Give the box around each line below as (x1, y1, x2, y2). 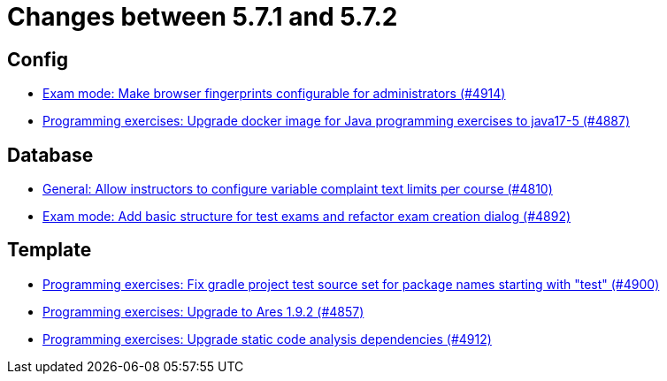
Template (7, 239, 92, 262)
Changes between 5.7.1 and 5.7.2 (7, 2, 398, 32)
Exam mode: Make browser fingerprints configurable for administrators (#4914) (42, 86, 506, 102)
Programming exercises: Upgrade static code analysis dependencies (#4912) (42, 331, 492, 347)
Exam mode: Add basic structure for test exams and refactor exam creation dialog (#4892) (42, 209, 571, 225)
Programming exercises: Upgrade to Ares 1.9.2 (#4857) (42, 303, 364, 319)
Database (7, 143, 94, 166)
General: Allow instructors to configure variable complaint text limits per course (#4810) (42, 181, 553, 197)
